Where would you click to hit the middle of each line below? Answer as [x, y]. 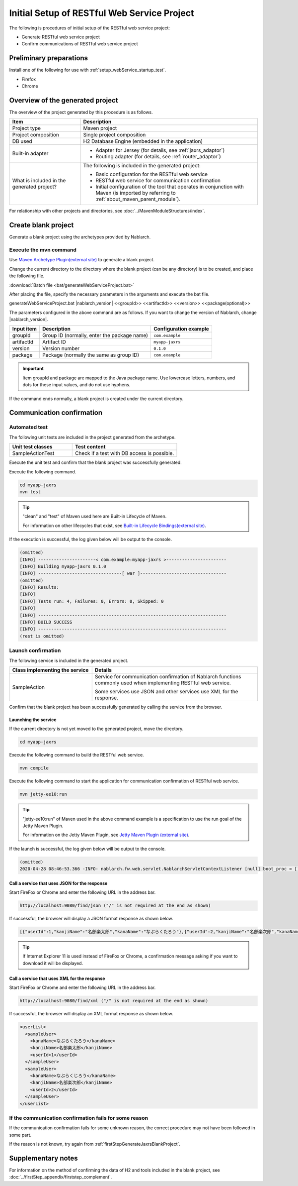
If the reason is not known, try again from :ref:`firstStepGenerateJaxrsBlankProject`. [95, 1144]
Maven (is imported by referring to [136, 193]
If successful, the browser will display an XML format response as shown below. [91, 1014]
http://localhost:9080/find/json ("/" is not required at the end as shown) [115, 906]
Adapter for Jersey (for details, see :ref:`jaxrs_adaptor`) [160, 150]
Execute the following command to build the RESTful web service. [76, 755]
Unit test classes [32, 447]
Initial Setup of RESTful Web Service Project [102, 13]
